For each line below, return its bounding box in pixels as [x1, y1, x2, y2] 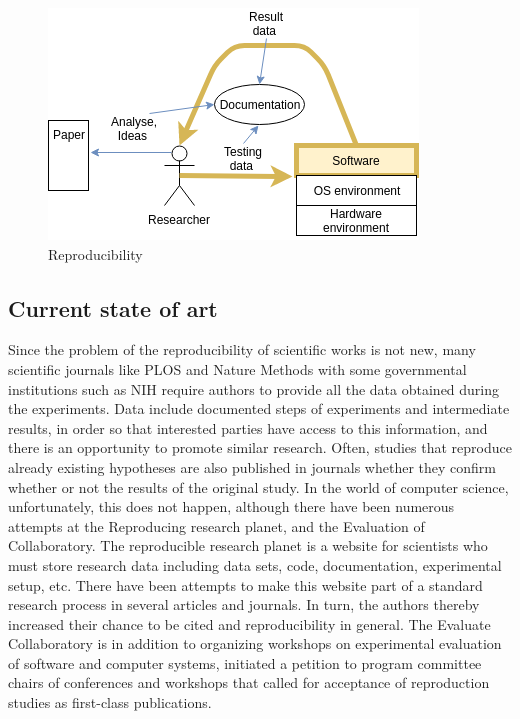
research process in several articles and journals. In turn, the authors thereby [8, 594, 480, 615]
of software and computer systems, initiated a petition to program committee [8, 652, 482, 673]
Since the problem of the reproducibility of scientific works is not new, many [8, 339, 476, 360]
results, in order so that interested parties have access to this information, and [8, 417, 488, 438]
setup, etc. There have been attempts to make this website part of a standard [8, 574, 483, 595]
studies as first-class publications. [8, 692, 212, 713]
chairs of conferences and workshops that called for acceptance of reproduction [8, 672, 490, 693]
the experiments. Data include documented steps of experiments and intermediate [8, 398, 510, 419]
